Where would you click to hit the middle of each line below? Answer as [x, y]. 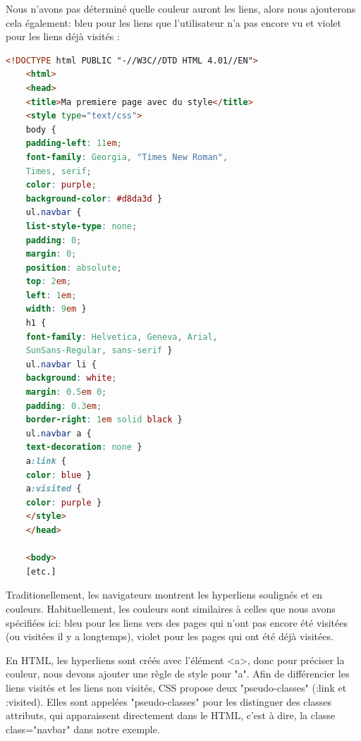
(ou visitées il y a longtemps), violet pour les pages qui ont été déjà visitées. [170, 636]
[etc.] [41, 571]
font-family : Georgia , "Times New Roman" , [127, 157]
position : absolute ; [74, 268]
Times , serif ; [59, 171]
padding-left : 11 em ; [74, 143]
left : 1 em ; [51, 295]
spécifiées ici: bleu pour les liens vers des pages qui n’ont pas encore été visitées [177, 622]
